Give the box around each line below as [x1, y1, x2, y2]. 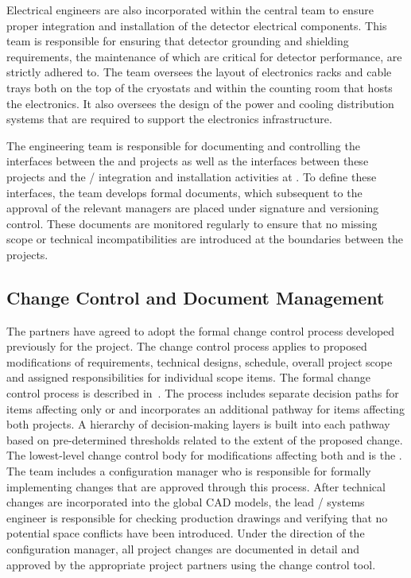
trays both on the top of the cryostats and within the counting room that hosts [6, 79, 393, 95]
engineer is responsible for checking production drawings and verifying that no [6, 509, 388, 526]
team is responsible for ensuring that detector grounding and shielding [6, 33, 349, 49]
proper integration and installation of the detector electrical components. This [6, 17, 387, 33]
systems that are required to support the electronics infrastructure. [6, 111, 332, 127]
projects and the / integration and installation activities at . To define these [6, 168, 377, 184]
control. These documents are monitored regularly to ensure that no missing [6, 215, 378, 231]
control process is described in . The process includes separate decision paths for [6, 385, 399, 401]
